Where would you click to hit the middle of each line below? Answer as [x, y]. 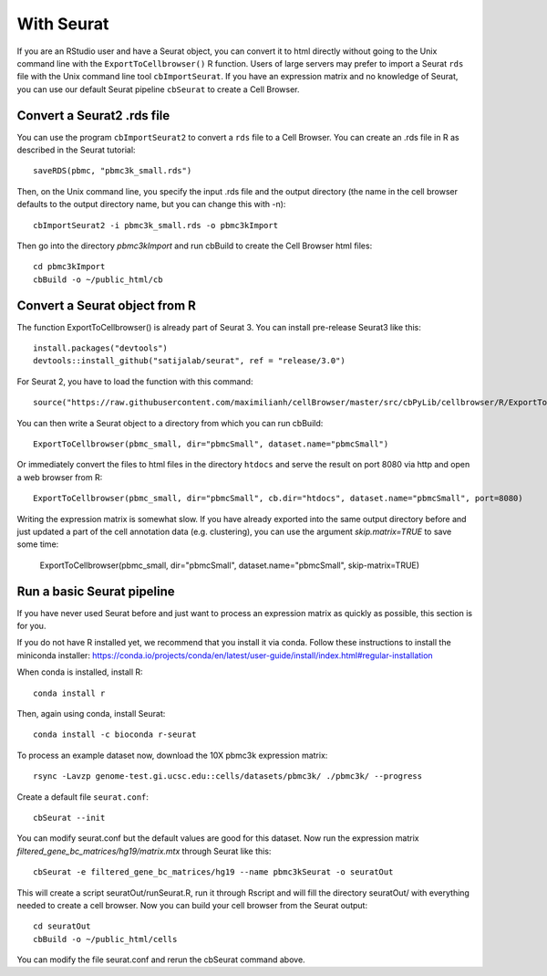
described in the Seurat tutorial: [76, 150]
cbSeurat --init [69, 818]
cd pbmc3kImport [69, 267]
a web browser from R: [60, 477]
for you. [31, 626]
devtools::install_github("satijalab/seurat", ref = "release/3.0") [189, 361]
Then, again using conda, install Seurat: [91, 713]
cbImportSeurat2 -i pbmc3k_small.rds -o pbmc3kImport [155, 225]
